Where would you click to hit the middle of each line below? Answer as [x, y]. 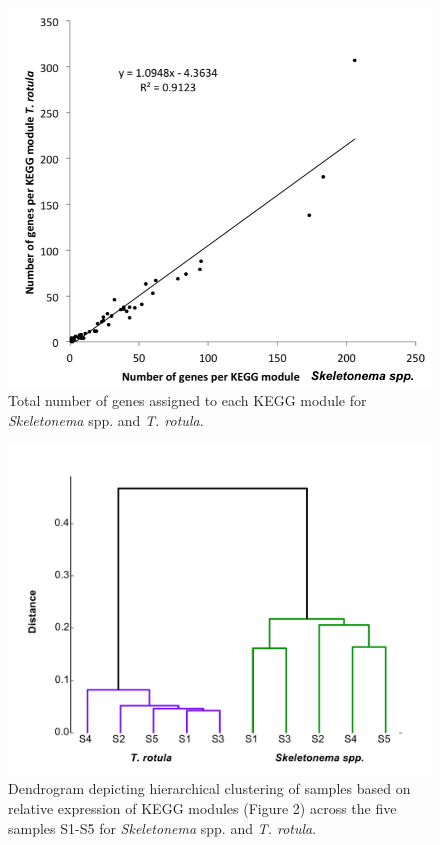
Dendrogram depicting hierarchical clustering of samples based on [209, 788]
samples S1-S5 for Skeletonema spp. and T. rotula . [162, 827]
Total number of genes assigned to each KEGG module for [187, 400]
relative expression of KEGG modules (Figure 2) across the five [202, 808]
